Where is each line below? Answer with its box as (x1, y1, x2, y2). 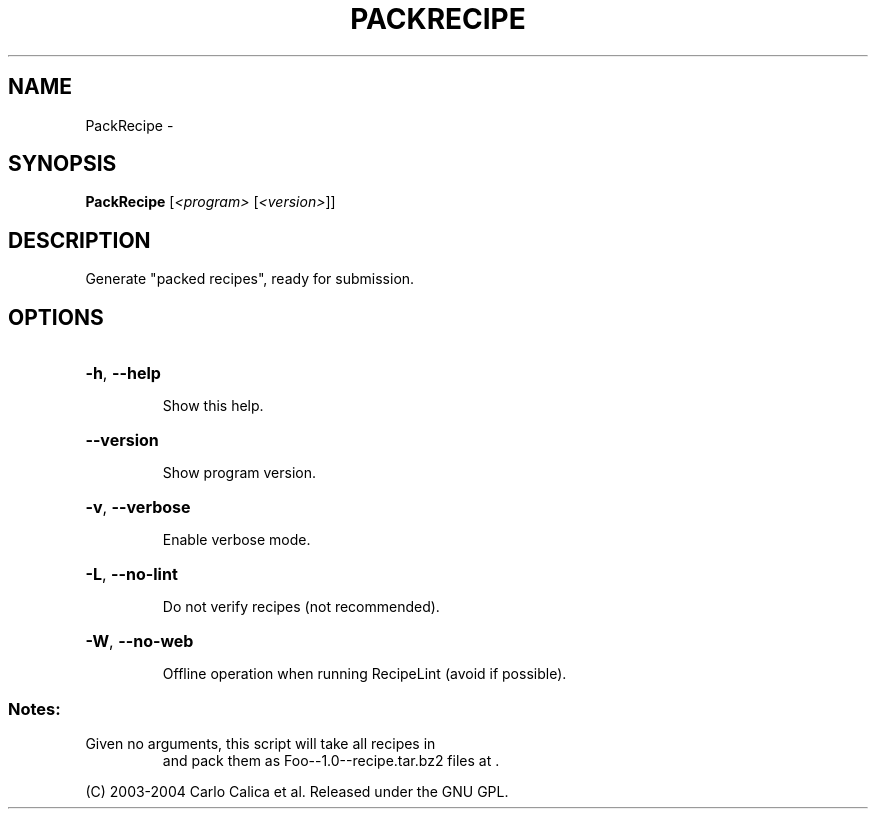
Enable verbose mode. (162, 531, 311, 549)
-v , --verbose (85, 497, 191, 518)
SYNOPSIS (8, 151, 117, 177)
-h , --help (85, 363, 161, 384)
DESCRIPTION (8, 227, 151, 253)
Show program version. (162, 464, 317, 482)
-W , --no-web (85, 631, 194, 652)
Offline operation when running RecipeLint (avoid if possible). (162, 665, 567, 683)
